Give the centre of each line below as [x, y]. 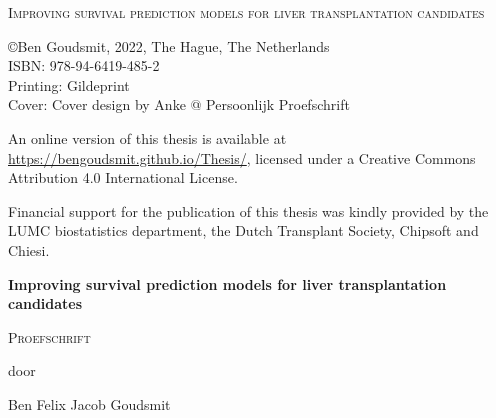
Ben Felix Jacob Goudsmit [89, 403]
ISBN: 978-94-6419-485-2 [84, 65]
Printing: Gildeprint [69, 84]
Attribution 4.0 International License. [123, 177]
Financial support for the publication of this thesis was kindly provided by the [248, 210]
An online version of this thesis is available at [147, 137]
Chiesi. [29, 249]
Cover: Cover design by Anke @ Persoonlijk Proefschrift [179, 104]
